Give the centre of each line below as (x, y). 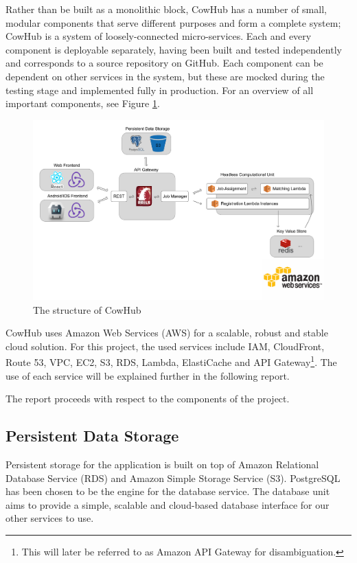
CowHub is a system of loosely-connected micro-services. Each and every (159, 36)
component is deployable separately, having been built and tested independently (174, 49)
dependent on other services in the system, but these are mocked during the (165, 76)
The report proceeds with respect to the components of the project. (148, 399)
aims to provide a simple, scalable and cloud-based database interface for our (168, 504)
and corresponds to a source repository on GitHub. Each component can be (164, 63)
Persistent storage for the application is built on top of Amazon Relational (162, 464)
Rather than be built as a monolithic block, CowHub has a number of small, (166, 9)
